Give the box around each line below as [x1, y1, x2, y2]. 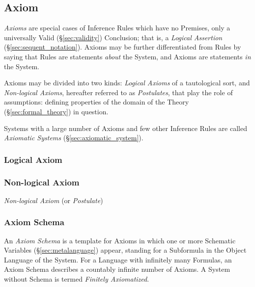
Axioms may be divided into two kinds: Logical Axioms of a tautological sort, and [4, 78, 250, 88]
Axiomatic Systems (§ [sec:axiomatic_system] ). [4, 132, 143, 143]
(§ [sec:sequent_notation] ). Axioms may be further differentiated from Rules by [4, 42, 241, 52]
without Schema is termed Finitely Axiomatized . [4, 273, 149, 284]
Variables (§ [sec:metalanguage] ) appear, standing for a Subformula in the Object [4, 245, 247, 255]
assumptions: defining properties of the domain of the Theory [4, 97, 189, 107]
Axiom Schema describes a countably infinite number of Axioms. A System [4, 264, 230, 274]
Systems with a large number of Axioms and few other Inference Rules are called [4, 123, 247, 133]
